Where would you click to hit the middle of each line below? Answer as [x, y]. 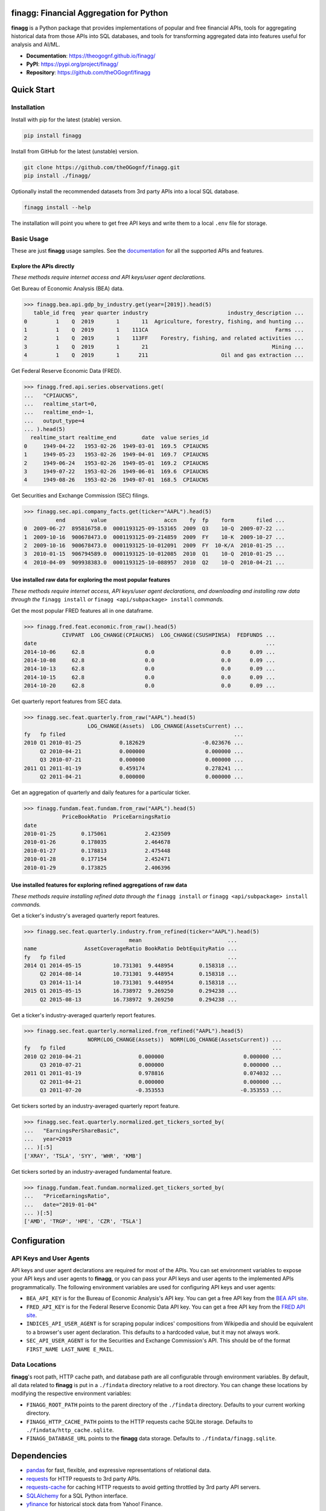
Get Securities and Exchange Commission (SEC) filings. [80, 496]
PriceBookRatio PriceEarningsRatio [116, 817]
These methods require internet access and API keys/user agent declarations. [109, 277]
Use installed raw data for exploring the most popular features [91, 580]
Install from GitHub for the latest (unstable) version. [75, 151]
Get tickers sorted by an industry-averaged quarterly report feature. [96, 1106]
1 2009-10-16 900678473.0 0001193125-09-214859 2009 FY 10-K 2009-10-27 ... [154, 537]
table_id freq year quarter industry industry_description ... [169, 313]
